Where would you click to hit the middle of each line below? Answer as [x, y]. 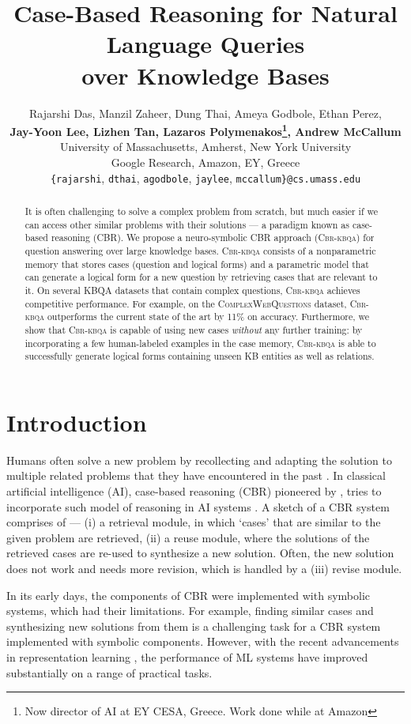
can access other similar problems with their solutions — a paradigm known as [187, 224]
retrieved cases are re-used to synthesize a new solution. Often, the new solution [200, 553]
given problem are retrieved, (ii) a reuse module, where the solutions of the [188, 537]
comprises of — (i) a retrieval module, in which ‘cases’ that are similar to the [194, 522]
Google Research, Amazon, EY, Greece [205, 162]
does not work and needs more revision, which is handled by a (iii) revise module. [204, 568]
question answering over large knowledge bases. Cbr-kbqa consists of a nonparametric [200, 250]
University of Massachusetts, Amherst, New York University [205, 147]
